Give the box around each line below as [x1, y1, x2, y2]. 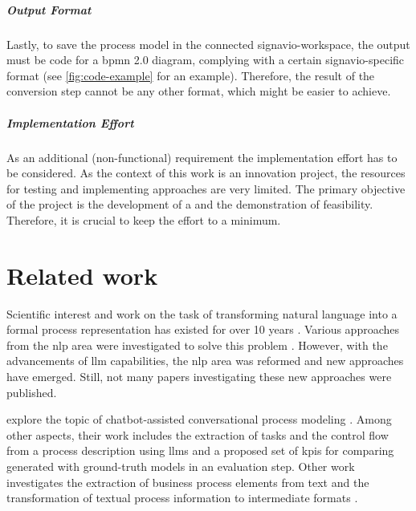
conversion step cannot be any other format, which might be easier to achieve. [6, 83, 391, 99]
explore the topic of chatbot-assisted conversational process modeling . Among [6, 411, 392, 428]
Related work [6, 258, 158, 291]
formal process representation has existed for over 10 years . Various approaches [6, 321, 400, 338]
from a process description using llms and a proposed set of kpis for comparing [6, 442, 394, 459]
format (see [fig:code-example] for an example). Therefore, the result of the [6, 67, 375, 83]
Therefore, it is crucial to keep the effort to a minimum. [6, 211, 281, 228]
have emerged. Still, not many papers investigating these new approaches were [6, 367, 392, 384]
